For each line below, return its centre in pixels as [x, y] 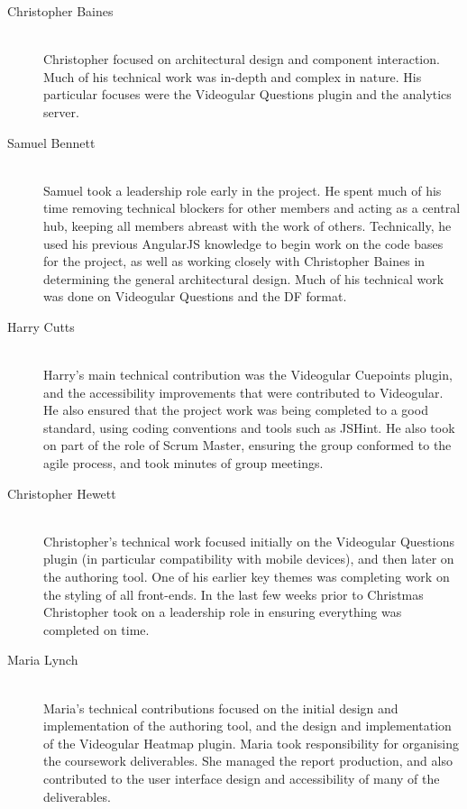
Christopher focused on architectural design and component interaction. [242, 59]
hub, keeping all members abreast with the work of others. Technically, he [247, 225]
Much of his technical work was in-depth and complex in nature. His [233, 76]
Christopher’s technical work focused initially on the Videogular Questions [249, 541]
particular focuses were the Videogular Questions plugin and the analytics [247, 94]
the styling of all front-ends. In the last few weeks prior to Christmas [233, 594]
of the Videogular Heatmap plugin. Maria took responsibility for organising [251, 743]
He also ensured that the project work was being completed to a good [236, 410]
